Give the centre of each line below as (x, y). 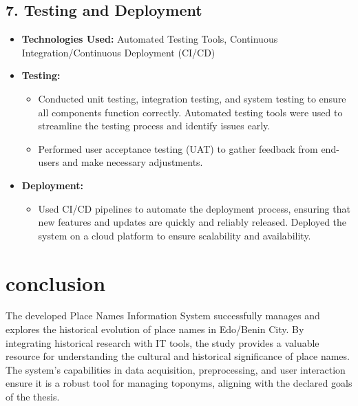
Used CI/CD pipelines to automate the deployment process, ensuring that (194, 208)
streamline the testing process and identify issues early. (154, 126)
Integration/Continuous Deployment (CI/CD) (118, 52)
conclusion (56, 282)
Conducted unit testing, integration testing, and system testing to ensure (192, 98)
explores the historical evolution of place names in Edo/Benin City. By (155, 329)
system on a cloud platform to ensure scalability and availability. (175, 235)
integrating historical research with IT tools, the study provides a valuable (162, 342)
